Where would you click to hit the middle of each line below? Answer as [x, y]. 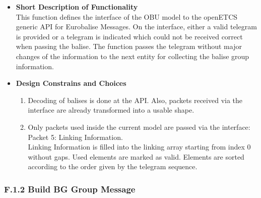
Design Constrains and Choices [71, 83]
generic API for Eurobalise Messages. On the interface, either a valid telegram [136, 27]
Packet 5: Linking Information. [75, 137]
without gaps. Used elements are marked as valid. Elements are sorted [136, 156]
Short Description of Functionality [77, 7]
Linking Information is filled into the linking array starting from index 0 [139, 147]
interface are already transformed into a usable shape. [111, 110]
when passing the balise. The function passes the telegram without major [129, 46]
